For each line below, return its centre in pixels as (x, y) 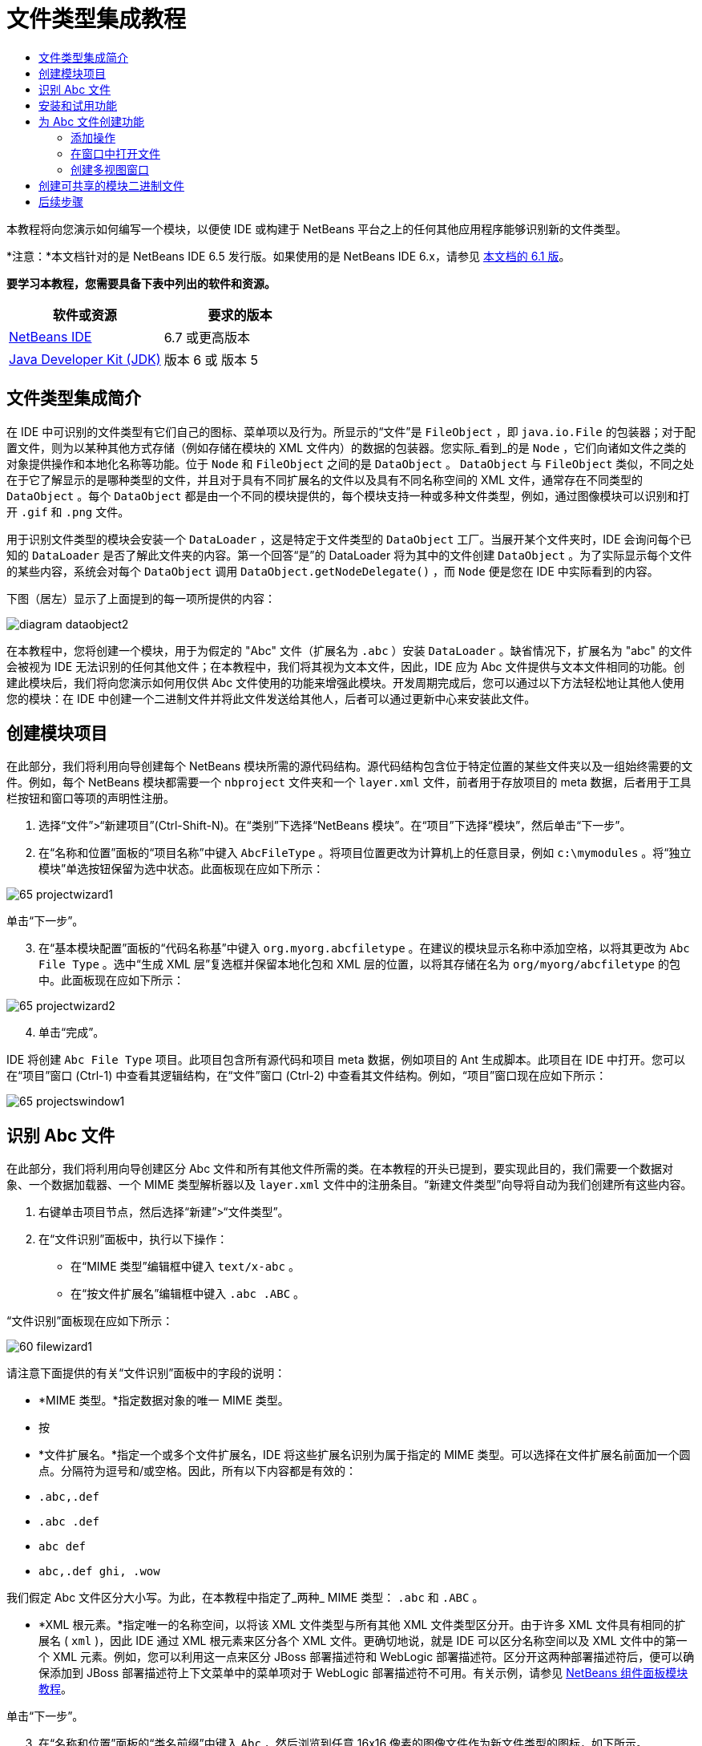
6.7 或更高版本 (207, 337)
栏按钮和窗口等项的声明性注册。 (91, 798)
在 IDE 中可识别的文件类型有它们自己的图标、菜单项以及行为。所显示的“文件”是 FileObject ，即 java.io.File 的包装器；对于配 (351, 431)
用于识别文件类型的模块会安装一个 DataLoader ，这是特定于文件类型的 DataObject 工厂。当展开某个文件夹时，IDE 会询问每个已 (349, 539)
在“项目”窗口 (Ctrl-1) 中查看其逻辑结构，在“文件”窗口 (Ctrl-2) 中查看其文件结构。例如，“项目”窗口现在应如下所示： (307, 1076)
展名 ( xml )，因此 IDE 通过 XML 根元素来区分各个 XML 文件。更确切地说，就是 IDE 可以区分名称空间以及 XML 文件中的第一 (363, 1641)
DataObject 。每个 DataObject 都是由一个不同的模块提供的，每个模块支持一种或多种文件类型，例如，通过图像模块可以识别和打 (348, 495)
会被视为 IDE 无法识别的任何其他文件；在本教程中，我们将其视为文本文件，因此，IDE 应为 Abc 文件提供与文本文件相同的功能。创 (346, 666)
